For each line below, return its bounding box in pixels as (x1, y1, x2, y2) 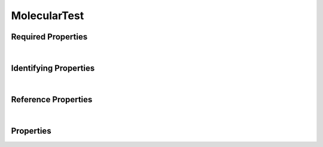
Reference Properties (11, 94, 93, 105)
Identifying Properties (11, 63, 95, 73)
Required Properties (11, 32, 88, 42)
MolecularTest (11, 9, 84, 22)
